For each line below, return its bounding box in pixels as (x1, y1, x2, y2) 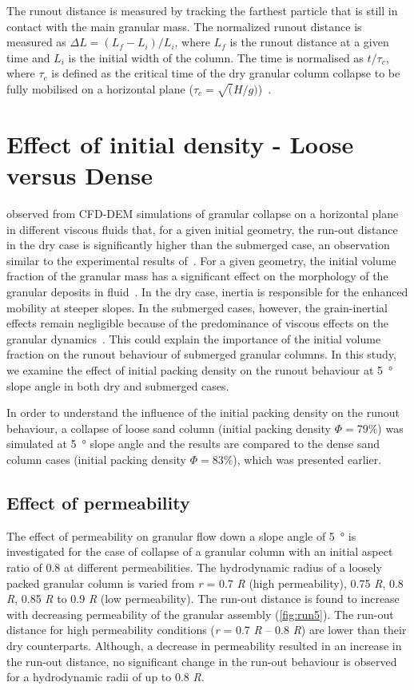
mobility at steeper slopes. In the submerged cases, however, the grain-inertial (6, 299, 388, 315)
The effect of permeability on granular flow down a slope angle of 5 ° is (6, 527, 356, 544)
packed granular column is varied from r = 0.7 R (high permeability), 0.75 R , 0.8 (6, 574, 404, 591)
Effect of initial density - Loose (6, 127, 354, 160)
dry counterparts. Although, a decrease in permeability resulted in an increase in (6, 636, 402, 653)
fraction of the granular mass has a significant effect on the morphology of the (6, 268, 388, 284)
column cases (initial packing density (6, 450, 187, 467)
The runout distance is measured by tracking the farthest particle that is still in (6, 2, 398, 18)
